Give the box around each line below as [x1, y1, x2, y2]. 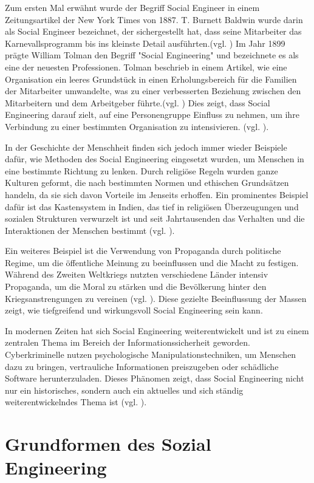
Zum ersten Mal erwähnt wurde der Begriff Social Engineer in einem [5, 1, 260, 13]
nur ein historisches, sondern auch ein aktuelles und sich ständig [5, 383, 244, 396]
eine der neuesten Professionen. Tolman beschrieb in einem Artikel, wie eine [5, 60, 287, 73]
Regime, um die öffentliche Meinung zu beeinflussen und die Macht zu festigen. [5, 256, 299, 269]
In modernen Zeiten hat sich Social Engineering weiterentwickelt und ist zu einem [5, 324, 309, 337]
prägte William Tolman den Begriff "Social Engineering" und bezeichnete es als [5, 49, 299, 61]
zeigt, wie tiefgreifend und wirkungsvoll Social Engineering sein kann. [5, 304, 263, 317]
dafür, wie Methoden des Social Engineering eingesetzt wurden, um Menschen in [5, 152, 304, 165]
